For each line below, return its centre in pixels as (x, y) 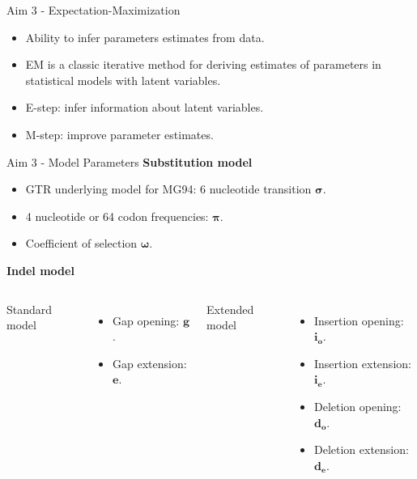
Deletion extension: (361, 449)
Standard (30, 309)
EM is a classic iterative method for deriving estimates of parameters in (203, 64)
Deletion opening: (357, 406)
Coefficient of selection (81, 243)
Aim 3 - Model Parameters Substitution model (130, 161)
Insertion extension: (362, 363)
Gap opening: (146, 320)
